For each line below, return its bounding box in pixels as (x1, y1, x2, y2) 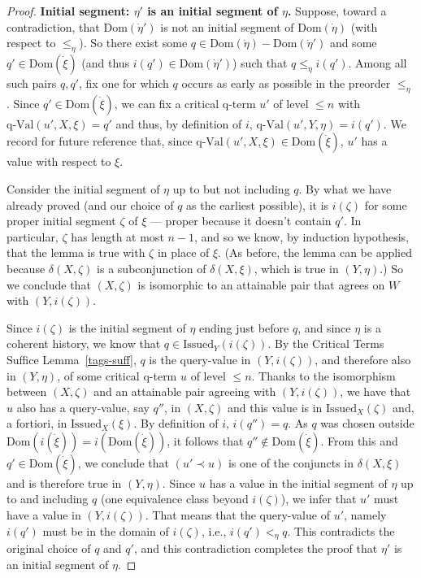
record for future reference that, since (7, 133, 193, 150)
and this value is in (227, 398, 323, 415)
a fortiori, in (7, 415, 67, 432)
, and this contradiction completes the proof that (133, 540, 378, 557)
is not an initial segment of (160, 18, 294, 35)
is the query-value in (149, 350, 251, 367)
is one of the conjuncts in (228, 454, 354, 471)
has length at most (71, 228, 164, 245)
